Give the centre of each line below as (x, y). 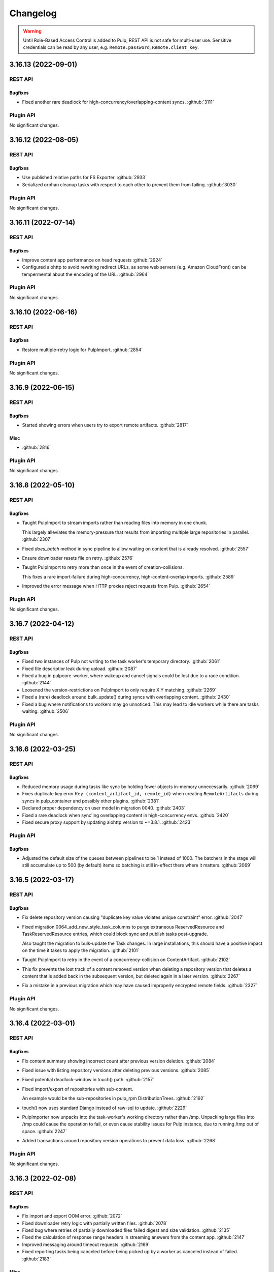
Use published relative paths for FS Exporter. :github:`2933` (84, 178)
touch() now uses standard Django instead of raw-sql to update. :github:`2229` (105, 1108)
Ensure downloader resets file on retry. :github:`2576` (78, 558)
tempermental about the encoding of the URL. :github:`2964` (85, 274)
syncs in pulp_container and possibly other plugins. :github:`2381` (91, 801)
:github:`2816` (37, 447)
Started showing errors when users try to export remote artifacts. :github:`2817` (105, 425)
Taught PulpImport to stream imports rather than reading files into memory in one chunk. (115, 523)
